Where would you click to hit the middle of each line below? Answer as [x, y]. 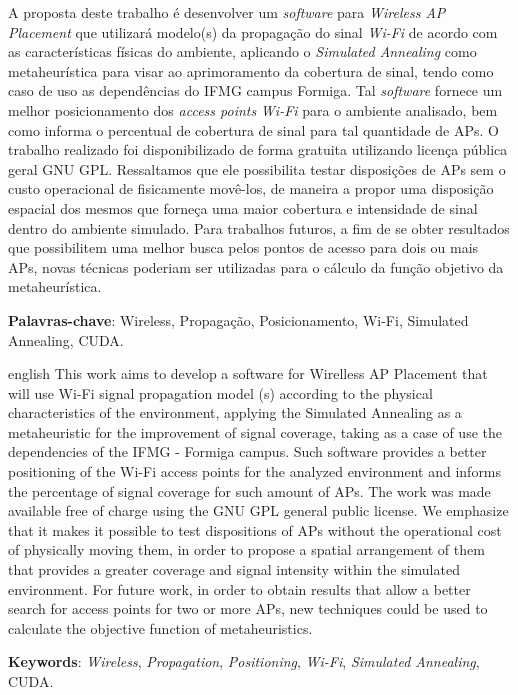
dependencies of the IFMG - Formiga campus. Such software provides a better [247, 451]
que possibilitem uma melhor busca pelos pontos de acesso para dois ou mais [243, 247]
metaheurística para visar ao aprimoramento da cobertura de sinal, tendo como [251, 70]
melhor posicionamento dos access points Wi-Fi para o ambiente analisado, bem [253, 109]
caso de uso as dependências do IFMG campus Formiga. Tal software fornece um [255, 90]
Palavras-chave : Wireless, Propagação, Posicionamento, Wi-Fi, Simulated [238, 319]
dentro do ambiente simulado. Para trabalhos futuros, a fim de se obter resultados [259, 227]
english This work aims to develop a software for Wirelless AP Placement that [248, 373]
